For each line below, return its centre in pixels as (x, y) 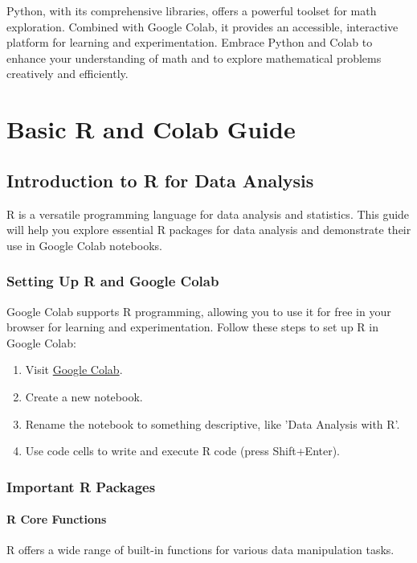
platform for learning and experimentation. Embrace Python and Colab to (190, 42)
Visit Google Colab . (74, 370)
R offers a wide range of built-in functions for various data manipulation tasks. (200, 550)
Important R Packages (81, 486)
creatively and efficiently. (67, 74)
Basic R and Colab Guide (151, 129)
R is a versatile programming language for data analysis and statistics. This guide (208, 214)
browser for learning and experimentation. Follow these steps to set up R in (192, 327)
